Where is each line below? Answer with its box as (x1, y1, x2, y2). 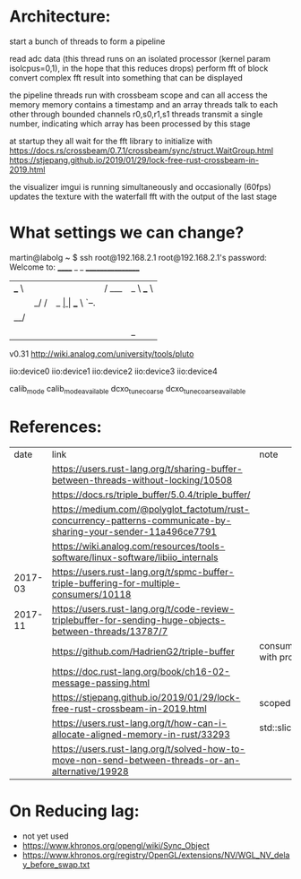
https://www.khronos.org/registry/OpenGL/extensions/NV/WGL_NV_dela (21, 849, 290, 860)
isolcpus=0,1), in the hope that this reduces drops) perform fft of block (9, 63, 269, 73)
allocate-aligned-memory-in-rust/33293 (51, 728, 230, 740)
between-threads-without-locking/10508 (51, 473, 233, 486)
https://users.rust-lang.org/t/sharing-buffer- (51, 462, 244, 475)
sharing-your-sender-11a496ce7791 (51, 525, 218, 538)
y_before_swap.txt (21, 858, 90, 870)
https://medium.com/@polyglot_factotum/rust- (51, 503, 250, 515)
